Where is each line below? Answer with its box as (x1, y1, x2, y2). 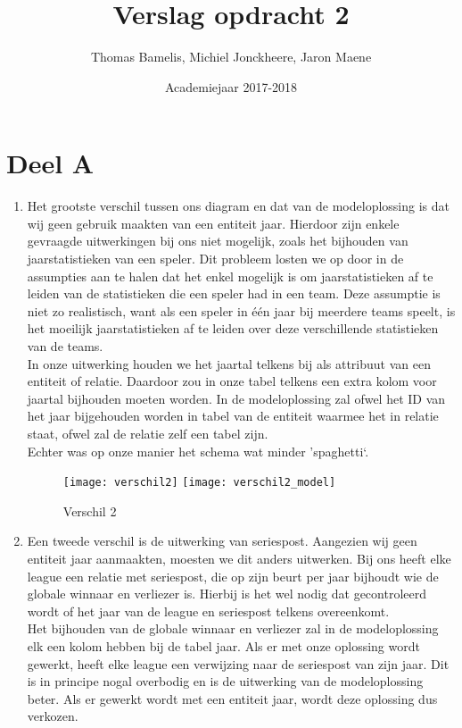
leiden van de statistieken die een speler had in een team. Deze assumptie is (27, 284, 441, 303)
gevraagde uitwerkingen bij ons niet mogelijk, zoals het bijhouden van (27, 231, 408, 250)
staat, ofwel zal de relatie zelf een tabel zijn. (27, 423, 268, 442)
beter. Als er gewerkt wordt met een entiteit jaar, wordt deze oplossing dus (27, 689, 438, 707)
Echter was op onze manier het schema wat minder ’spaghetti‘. (27, 441, 369, 460)
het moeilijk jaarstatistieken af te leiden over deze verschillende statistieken (27, 319, 439, 338)
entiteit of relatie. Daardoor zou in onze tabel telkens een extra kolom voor (27, 372, 437, 390)
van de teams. (27, 337, 103, 355)
